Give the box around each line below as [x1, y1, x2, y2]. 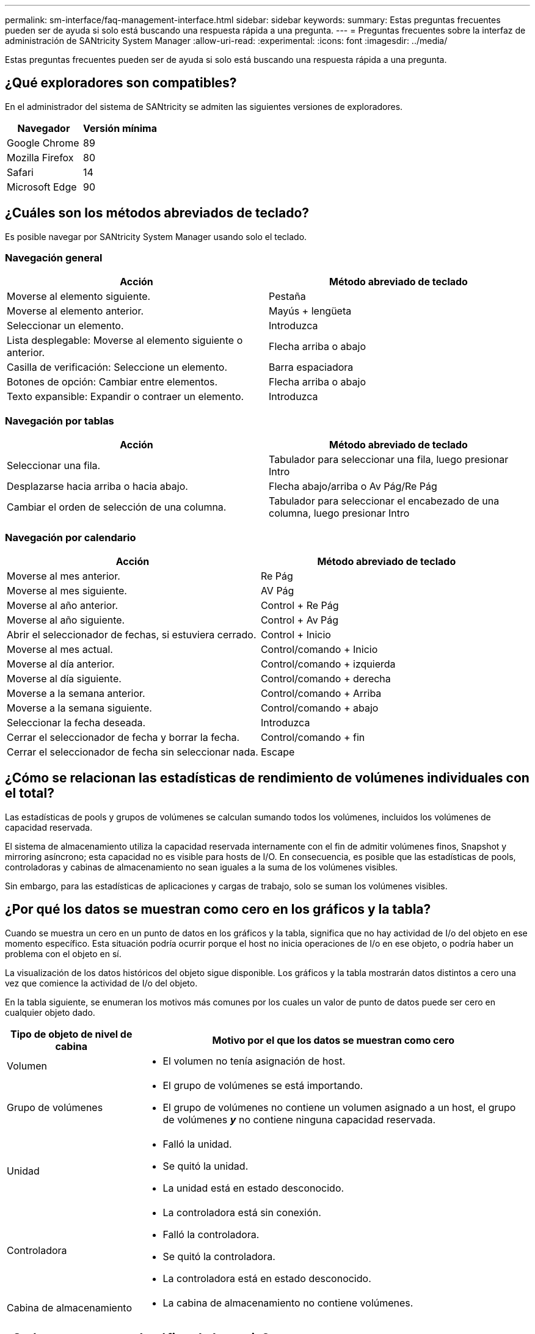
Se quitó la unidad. [162, 1159, 249, 1172]
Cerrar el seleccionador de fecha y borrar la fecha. [7, 731, 240, 743]
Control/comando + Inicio [260, 643, 378, 655]
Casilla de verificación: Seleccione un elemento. [7, 361, 228, 374]
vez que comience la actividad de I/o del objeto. [5, 977, 198, 988]
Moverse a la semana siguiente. [7, 701, 152, 714]
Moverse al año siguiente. [7, 613, 125, 626]
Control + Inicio [260, 628, 331, 641]
